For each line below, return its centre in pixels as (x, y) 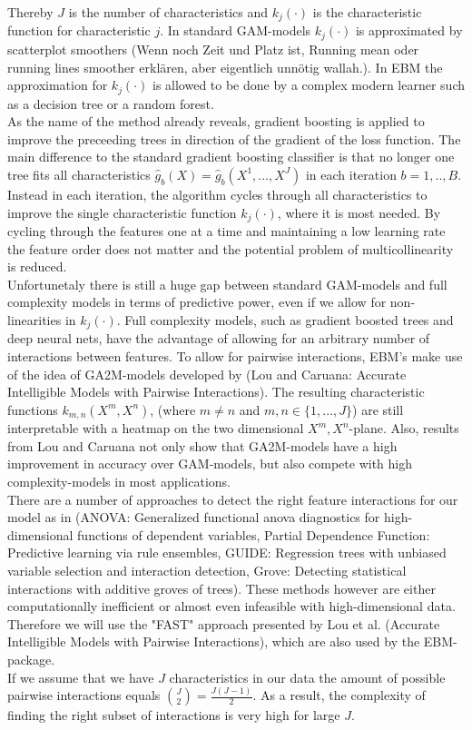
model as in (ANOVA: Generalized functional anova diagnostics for (194, 517)
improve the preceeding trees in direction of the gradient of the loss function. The (234, 138)
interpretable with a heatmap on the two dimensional (156, 428)
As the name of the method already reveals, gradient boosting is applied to (216, 121)
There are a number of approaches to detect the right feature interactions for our (233, 499)
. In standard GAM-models (236, 30)
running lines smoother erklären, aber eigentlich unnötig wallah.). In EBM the (225, 67)
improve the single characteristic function (122, 212)
